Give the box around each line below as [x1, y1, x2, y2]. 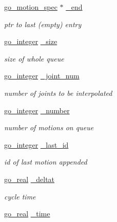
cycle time [4, 191, 36, 201]
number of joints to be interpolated [4, 87, 112, 98]
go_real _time [4, 208, 50, 219]
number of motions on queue [4, 122, 94, 133]
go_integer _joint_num [4, 70, 80, 81]
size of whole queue [4, 53, 64, 64]
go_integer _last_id [4, 139, 69, 150]
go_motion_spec [4, 2, 57, 12]
